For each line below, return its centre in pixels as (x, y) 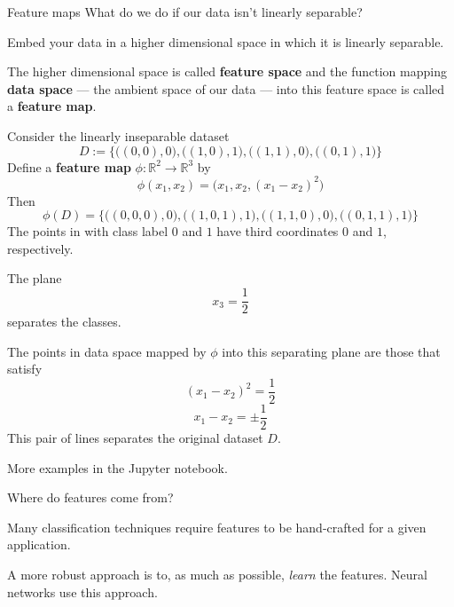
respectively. (40, 248)
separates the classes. (64, 322)
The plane (35, 278)
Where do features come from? (90, 497)
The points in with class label (88, 231)
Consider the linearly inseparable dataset (118, 135)
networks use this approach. (82, 591)
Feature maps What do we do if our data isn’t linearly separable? (185, 12)
